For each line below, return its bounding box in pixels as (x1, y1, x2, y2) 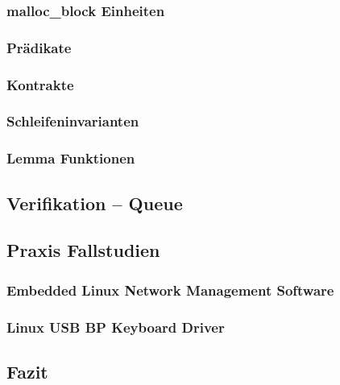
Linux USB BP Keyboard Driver (6, 317, 225, 337)
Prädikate (6, 37, 72, 57)
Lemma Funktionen (6, 148, 135, 168)
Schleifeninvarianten (6, 111, 139, 131)
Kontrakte (6, 74, 74, 94)
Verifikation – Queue (6, 190, 183, 215)
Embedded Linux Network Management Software (6, 279, 334, 300)
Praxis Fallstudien (6, 238, 160, 263)
